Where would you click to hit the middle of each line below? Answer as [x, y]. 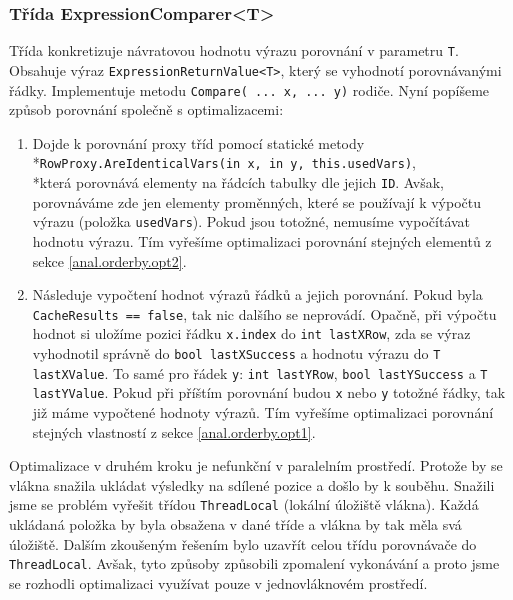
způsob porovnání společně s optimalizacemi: [146, 109]
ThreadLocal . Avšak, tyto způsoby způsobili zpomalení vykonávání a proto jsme [254, 563]
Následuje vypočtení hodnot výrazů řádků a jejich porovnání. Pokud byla [257, 294]
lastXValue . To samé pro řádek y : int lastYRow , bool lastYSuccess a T [260, 372]
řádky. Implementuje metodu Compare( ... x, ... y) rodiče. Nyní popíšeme [249, 89]
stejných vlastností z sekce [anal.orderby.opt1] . [174, 431]
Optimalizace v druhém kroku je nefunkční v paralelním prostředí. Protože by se [256, 465]
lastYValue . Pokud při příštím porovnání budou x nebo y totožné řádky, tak [269, 392]
